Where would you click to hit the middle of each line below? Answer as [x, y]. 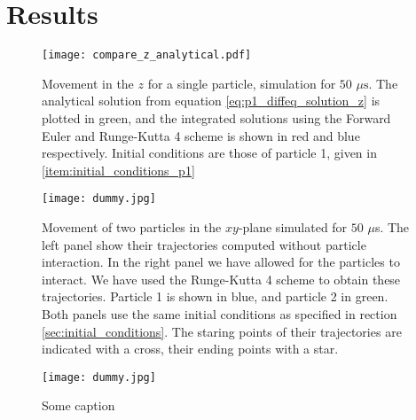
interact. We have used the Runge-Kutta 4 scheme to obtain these [221, 279]
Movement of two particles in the [132, 227]
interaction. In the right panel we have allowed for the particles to [221, 262]
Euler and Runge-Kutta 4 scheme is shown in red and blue [201, 135]
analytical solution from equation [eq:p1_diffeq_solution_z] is [211, 101]
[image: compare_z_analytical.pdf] [147, 55]
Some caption [78, 405]
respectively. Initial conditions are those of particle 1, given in [209, 153]
